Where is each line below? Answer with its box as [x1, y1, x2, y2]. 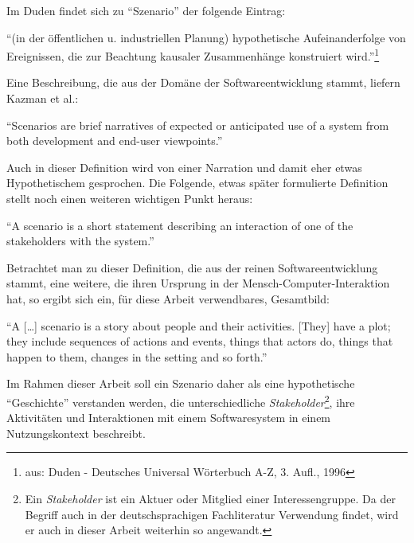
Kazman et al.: [6, 90, 79, 107]
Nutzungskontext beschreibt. [6, 424, 146, 441]
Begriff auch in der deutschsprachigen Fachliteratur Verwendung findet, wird [25, 506, 399, 522]
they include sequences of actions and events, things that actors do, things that [6, 333, 393, 350]
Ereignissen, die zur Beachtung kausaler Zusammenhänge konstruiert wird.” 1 [6, 45, 380, 64]
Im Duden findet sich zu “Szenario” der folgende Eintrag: [6, 2, 286, 18]
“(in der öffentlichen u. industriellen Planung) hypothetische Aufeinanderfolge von [6, 29, 406, 45]
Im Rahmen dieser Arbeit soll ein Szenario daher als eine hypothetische [6, 375, 355, 392]
